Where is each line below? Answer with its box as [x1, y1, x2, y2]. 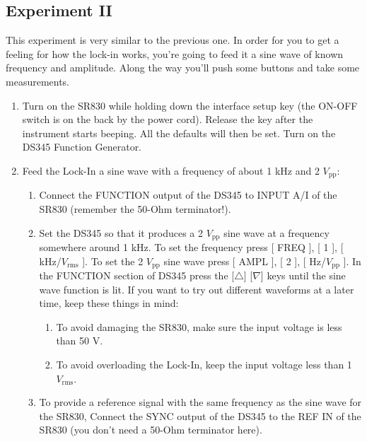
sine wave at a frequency [223, 225, 330, 240]
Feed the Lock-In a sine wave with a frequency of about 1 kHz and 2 [22, 163, 320, 178]
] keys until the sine [260, 268, 346, 283]
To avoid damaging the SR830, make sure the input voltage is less [56, 319, 342, 334]
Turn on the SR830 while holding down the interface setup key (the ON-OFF [22, 98, 358, 112]
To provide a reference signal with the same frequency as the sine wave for [39, 395, 362, 409]
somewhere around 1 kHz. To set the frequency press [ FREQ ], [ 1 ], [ [39, 240, 344, 255]
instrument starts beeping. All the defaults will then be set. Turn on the [22, 125, 336, 140]
